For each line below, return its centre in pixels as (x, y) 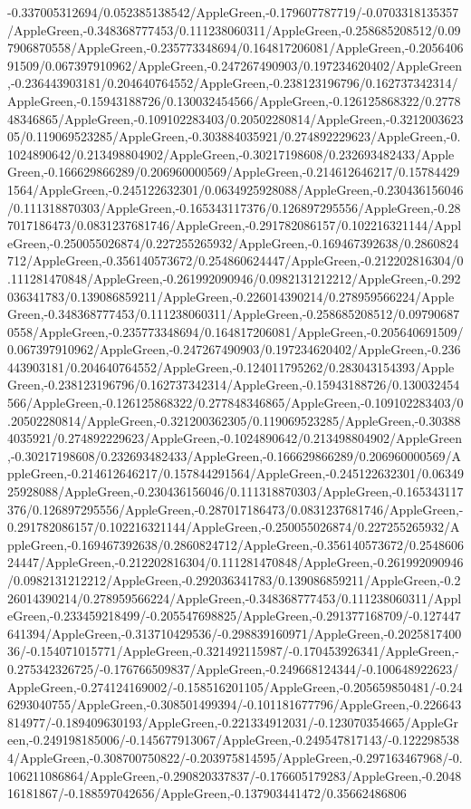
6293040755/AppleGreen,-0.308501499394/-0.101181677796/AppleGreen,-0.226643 (235, 704)
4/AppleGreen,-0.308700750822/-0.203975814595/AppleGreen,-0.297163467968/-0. (235, 757)
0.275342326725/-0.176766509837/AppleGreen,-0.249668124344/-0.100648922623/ (233, 668)
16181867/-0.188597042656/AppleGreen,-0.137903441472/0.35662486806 (207, 793)
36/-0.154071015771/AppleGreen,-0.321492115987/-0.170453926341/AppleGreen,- (233, 651)
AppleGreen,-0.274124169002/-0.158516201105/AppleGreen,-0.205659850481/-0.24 (235, 686)
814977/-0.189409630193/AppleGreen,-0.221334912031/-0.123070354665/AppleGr (233, 722)
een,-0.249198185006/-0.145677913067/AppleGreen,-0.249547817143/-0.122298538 (234, 740)
